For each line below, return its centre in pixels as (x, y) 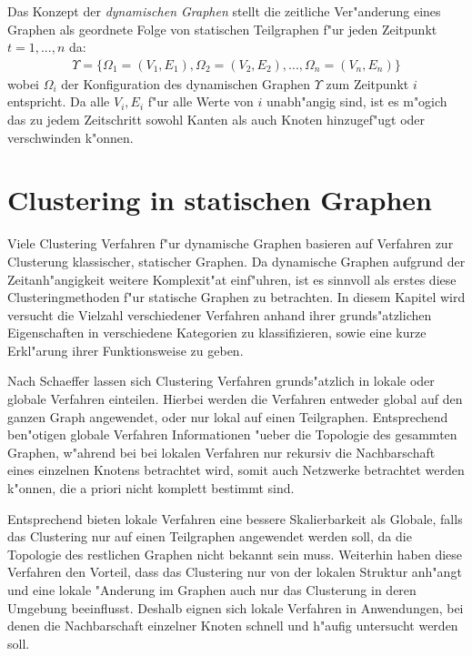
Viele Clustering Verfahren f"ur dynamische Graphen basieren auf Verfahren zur (231, 243)
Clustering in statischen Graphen (220, 200)
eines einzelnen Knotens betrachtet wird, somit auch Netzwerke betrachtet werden (236, 470)
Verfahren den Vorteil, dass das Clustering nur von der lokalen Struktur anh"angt (235, 572)
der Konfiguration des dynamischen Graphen (186, 83)
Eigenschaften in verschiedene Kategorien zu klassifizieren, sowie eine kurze (217, 333)
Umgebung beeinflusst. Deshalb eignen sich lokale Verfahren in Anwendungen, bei (236, 607)
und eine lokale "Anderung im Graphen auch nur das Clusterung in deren (212, 590)
